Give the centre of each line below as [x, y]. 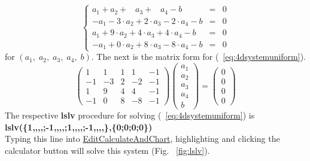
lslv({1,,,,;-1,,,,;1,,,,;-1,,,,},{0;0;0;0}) [79, 127]
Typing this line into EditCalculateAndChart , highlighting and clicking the [142, 139]
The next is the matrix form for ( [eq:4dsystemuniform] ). [201, 57]
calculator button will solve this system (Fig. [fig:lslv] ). [107, 150]
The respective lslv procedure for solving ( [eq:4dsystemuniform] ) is [130, 115]
